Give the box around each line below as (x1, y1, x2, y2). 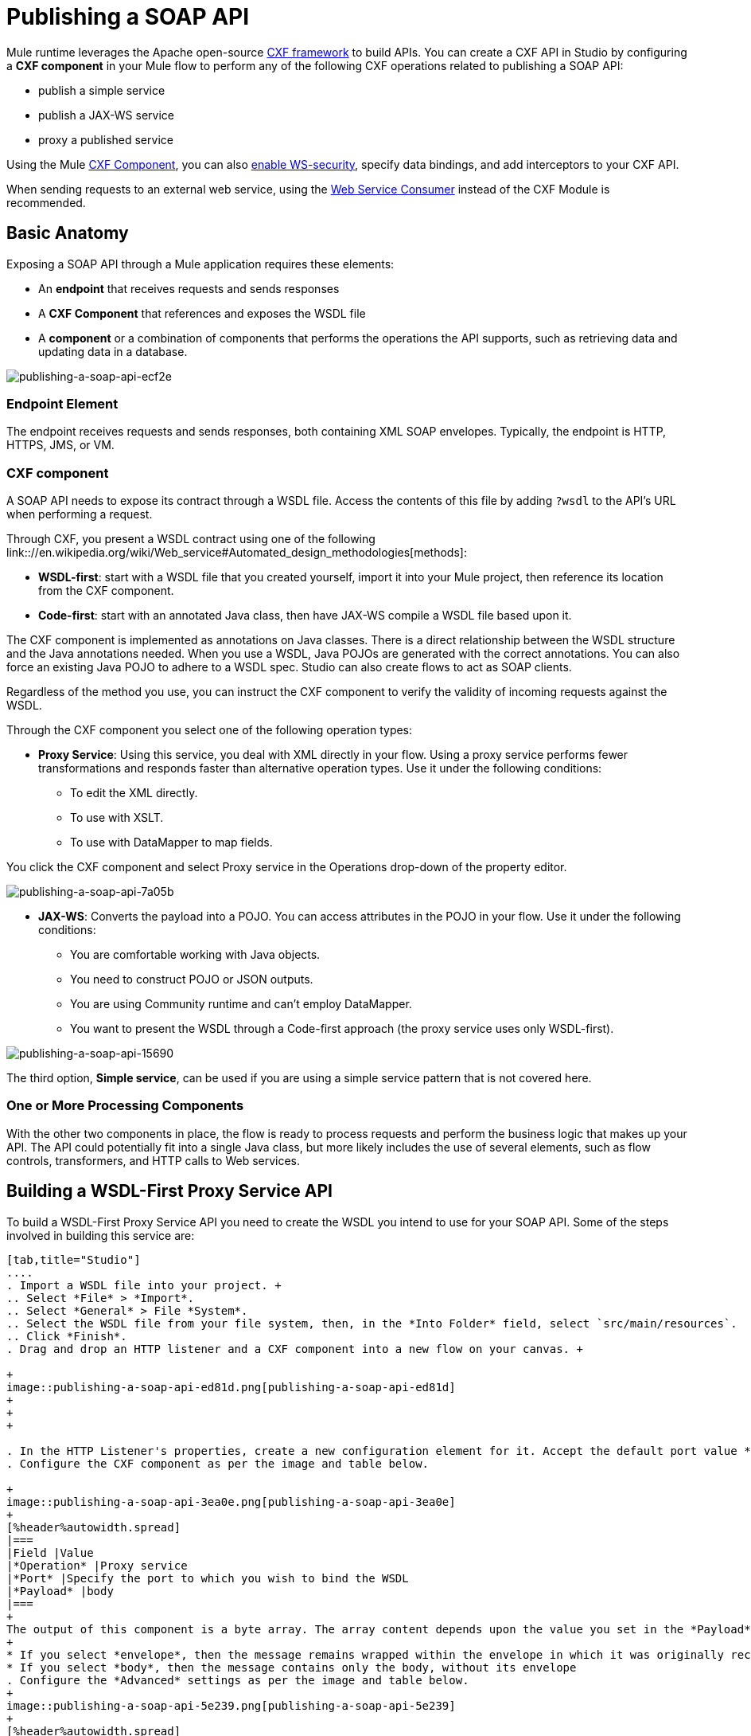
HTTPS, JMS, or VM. (6, 438, 115, 452)
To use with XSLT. (70, 811, 164, 825)
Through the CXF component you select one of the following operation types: (6, 723, 413, 737)
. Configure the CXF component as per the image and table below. (6, 1456, 430, 1470)
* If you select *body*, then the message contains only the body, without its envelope (6, 1660, 577, 1674)
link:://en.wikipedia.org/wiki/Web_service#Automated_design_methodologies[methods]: (6, 545, 467, 560)
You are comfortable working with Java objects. (70, 948, 321, 962)
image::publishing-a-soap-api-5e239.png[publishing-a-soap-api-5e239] (6, 1699, 456, 1712)
